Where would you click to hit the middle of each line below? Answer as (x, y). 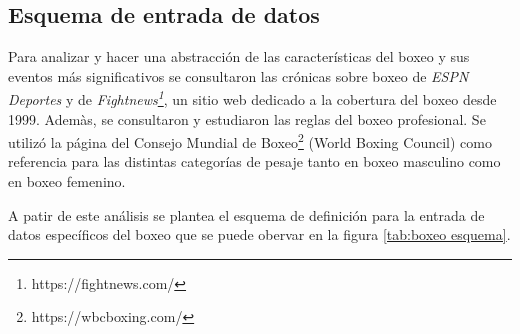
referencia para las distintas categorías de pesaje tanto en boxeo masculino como (254, 161)
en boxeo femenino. (67, 181)
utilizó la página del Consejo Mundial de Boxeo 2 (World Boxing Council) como (250, 140)
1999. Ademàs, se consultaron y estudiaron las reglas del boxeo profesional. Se (247, 118)
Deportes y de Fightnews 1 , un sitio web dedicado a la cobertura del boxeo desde (252, 98)
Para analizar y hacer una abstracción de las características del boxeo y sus (239, 56)
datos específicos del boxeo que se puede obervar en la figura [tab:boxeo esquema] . (259, 234)
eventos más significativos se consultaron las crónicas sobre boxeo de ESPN (238, 75)
